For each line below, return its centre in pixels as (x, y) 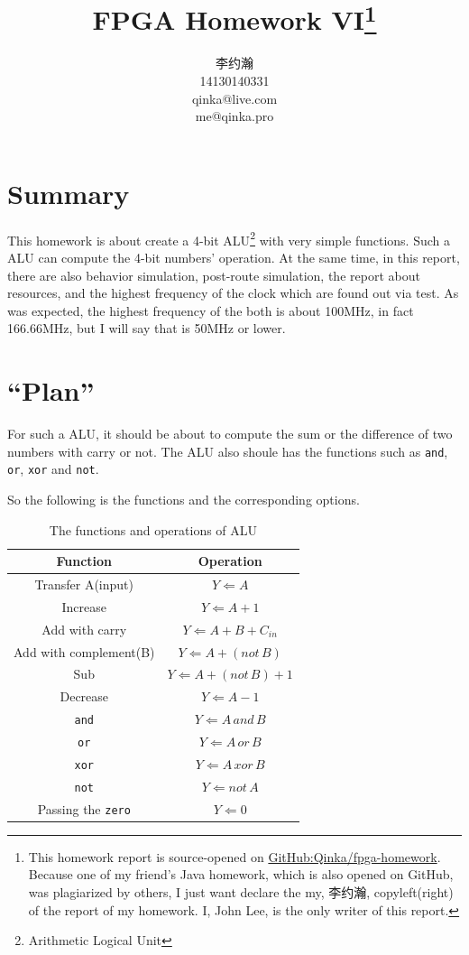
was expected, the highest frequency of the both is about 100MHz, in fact (211, 310)
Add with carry (84, 629)
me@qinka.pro (234, 116)
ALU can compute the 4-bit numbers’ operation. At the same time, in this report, (234, 258)
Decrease (84, 696)
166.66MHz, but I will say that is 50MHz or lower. (147, 328)
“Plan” (51, 390)
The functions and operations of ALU (153, 529)
